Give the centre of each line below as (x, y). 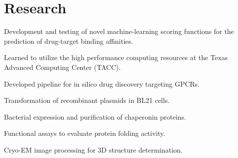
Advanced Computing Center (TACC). (62, 67)
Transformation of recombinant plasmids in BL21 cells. (87, 100)
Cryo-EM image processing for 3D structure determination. (93, 149)
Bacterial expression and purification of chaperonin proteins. (95, 116)
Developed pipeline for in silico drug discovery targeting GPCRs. (102, 83)
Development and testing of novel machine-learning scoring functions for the (119, 31)
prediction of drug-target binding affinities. (68, 41)
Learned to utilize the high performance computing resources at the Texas (116, 57)
